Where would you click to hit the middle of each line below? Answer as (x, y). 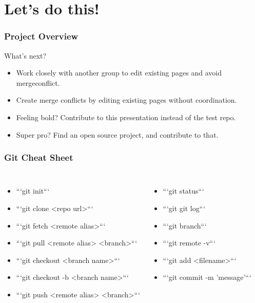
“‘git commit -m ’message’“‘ (207, 277)
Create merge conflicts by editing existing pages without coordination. (126, 100)
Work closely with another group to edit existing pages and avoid (119, 73)
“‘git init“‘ (33, 191)
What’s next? (25, 55)
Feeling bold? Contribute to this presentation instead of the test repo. (126, 117)
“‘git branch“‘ (185, 225)
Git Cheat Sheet (39, 157)
